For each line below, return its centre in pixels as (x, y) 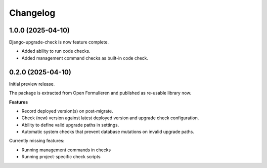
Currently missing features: (37, 141)
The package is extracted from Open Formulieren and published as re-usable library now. (100, 93)
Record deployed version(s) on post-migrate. (67, 111)
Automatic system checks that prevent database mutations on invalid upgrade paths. (108, 132)
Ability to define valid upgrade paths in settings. (70, 125)
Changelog (32, 13)
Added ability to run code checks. (56, 51)
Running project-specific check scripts (61, 157)
